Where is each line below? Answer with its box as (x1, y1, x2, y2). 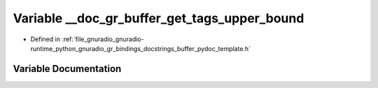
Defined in (30, 35, 61, 43)
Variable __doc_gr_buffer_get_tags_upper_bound (13, 10, 304, 26)
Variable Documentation (13, 63, 122, 75)
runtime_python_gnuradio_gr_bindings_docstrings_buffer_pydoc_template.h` (30, 44, 251, 52)
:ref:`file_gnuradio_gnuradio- (62, 35, 144, 43)
